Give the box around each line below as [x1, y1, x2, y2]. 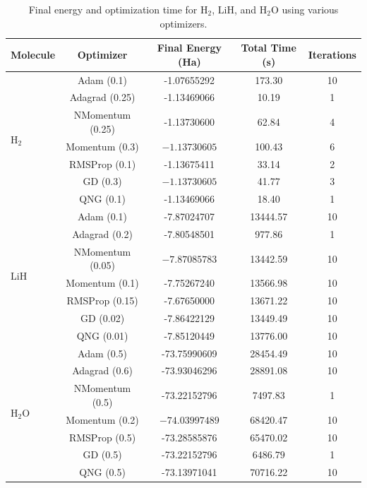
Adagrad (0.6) [72, 363, 133, 378]
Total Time [241, 40, 296, 55]
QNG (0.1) [79, 191, 126, 206]
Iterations [308, 47, 356, 61]
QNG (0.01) [76, 328, 128, 343]
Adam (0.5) [78, 345, 128, 360]
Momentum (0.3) [66, 138, 139, 153]
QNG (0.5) [79, 465, 126, 480]
